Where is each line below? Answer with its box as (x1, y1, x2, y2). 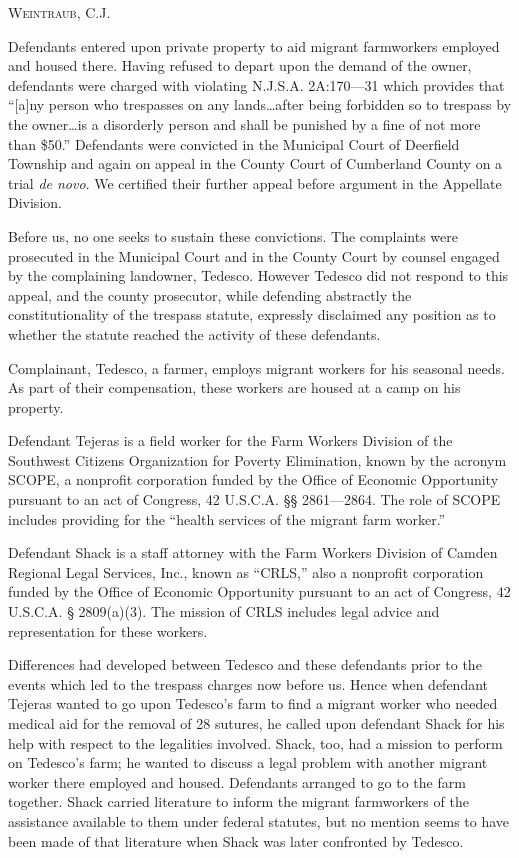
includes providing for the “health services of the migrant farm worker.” (8, 508, 446, 529)
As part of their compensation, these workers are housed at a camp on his (8, 377, 461, 398)
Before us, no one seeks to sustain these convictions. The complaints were (8, 225, 458, 246)
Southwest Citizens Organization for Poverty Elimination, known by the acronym (8, 449, 507, 470)
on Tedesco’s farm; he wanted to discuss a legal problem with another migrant (8, 752, 488, 773)
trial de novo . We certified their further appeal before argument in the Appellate (8, 172, 502, 193)
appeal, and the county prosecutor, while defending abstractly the (8, 284, 412, 305)
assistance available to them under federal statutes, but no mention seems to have (8, 810, 510, 831)
